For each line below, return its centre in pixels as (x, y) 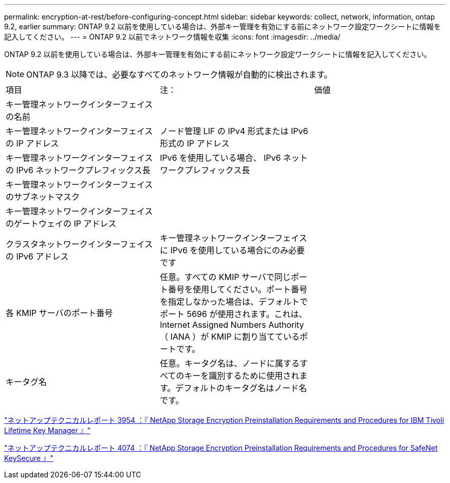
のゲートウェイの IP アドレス (61, 224)
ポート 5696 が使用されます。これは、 (233, 314)
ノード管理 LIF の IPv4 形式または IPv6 (234, 131)
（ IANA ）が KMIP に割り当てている (230, 337)
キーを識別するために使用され (242, 376)
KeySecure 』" (29, 458)
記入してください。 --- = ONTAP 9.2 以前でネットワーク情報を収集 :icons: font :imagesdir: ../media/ (172, 37)
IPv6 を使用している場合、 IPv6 (220, 158)
